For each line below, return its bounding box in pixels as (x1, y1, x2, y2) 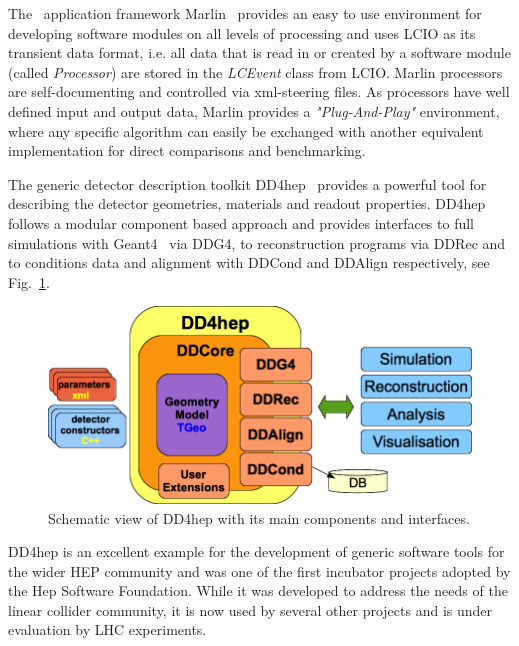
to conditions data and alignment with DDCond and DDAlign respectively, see (8, 252, 490, 273)
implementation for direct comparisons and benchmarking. (8, 140, 366, 161)
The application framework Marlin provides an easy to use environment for (8, 3, 482, 23)
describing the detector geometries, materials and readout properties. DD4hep (8, 193, 486, 214)
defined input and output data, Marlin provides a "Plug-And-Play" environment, (8, 100, 500, 121)
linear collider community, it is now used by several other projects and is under (8, 599, 493, 620)
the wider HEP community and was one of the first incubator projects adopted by (8, 560, 511, 581)
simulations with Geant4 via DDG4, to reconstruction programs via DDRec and (8, 232, 506, 253)
